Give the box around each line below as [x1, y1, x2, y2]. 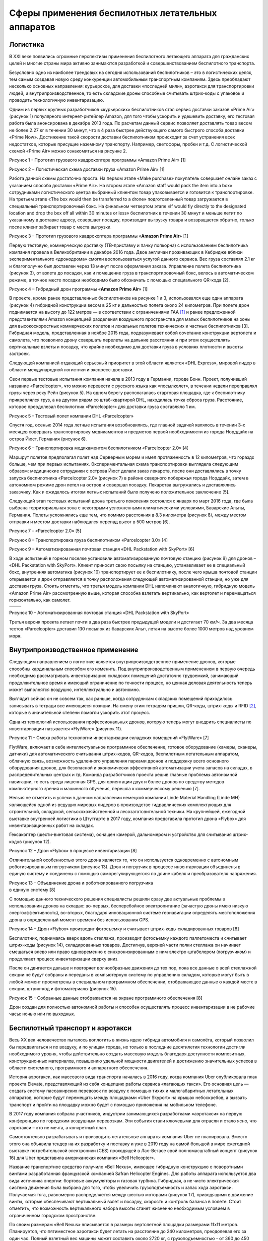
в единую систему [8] [9, 887, 56, 893]
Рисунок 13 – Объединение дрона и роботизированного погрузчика [9, 880, 153, 886]
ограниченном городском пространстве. [9, 1212, 97, 1218]
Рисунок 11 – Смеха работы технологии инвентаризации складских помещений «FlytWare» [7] [9, 735, 209, 741]
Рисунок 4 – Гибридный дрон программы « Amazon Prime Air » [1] [9, 286, 148, 292]
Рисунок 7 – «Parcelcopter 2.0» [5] [9, 528, 81, 534]
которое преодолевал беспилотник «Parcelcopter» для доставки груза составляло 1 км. [9, 404, 196, 410]
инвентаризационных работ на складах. [9, 823, 94, 828]
